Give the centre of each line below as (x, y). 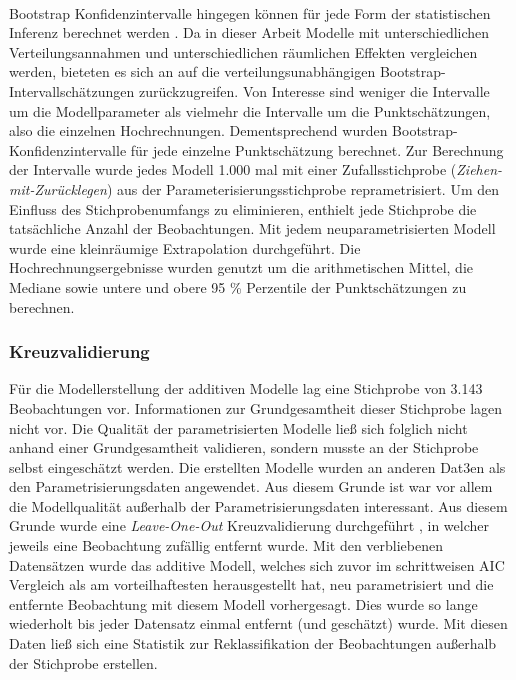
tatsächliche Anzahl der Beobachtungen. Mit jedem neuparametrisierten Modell (252, 228)
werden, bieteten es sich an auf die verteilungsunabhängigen (192, 71)
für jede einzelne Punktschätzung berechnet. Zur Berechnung (317, 149)
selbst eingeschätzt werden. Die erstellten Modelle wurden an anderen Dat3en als (257, 466)
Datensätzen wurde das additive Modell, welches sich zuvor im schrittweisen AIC (257, 564)
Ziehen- (479, 169)
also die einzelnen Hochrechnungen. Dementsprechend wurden (198, 130)
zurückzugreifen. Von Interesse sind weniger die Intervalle (314, 90)
